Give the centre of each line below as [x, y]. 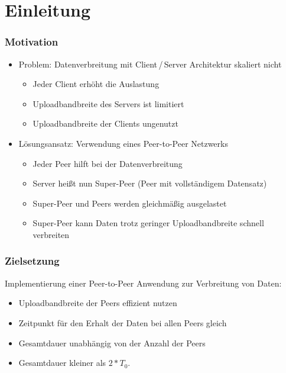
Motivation [32, 42]
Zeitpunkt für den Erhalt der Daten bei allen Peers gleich [123, 322]
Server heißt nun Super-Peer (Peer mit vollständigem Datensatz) [150, 183]
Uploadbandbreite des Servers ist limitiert [108, 103]
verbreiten [51, 234]
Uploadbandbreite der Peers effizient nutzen [98, 303]
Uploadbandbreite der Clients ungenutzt [105, 123]
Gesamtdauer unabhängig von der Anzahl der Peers [112, 343]
